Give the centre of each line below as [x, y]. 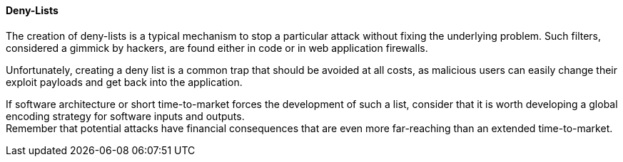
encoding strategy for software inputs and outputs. [125, 116]
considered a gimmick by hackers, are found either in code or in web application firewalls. [217, 48]
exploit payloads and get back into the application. [124, 82]
